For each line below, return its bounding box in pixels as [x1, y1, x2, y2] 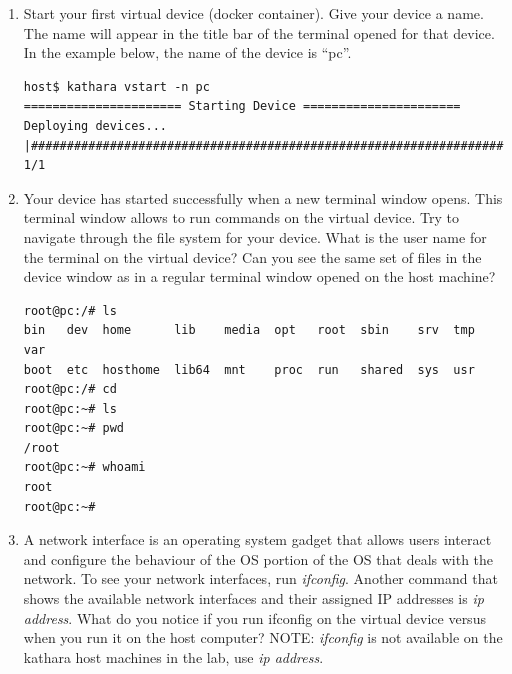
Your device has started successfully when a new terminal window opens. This [23, 187, 503, 208]
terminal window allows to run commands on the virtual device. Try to [23, 207, 459, 228]
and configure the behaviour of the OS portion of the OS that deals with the [23, 548, 494, 569]
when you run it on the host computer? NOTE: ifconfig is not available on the [23, 627, 503, 648]
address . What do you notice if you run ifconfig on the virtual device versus [23, 607, 486, 628]
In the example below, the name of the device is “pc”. [23, 42, 352, 63]
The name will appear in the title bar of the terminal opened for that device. [23, 22, 495, 43]
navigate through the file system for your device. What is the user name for [23, 226, 487, 247]
